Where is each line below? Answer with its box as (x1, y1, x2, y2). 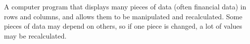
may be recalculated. (4, 30, 67, 41)
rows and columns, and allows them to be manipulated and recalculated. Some (4, 11, 243, 21)
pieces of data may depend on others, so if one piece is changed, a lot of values (4, 21, 243, 31)
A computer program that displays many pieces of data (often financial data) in (4, 1, 247, 11)
